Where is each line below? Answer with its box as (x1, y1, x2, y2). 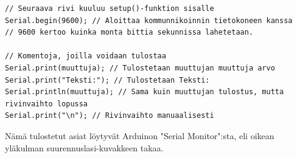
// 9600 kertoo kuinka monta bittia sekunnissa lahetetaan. (5, 28, 254, 37)
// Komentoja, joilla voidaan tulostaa (5, 52, 166, 61)
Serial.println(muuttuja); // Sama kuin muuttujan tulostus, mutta (5, 88, 284, 97)
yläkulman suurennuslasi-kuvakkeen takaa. (5, 141, 164, 154)
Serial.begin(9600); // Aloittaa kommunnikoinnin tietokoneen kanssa (5, 16, 293, 25)
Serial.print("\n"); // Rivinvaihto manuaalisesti (5, 111, 214, 120)
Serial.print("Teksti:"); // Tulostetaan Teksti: (5, 75, 210, 84)
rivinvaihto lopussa (5, 99, 88, 108)
